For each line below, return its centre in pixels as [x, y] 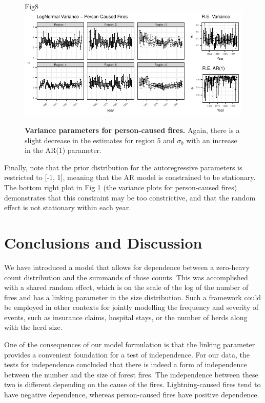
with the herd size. [33, 327]
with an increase [212, 140]
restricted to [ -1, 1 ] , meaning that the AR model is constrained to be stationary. [130, 177]
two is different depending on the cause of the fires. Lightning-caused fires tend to [132, 384]
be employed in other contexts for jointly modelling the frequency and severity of [131, 307]
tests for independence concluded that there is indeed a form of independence [126, 364]
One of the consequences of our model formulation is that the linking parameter [130, 344]
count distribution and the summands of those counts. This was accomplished [126, 277]
